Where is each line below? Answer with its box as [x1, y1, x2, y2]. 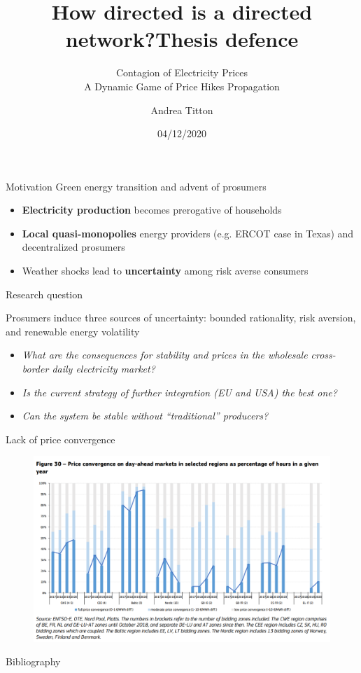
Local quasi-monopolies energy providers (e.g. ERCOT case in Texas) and [22, 226, 354, 240]
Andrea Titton [150, 102, 213, 117]
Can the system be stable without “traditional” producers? [22, 408, 269, 423]
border [22, 361, 49, 376]
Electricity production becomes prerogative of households [22, 202, 282, 217]
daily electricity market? [52, 361, 155, 376]
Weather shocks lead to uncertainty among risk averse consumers [22, 263, 309, 278]
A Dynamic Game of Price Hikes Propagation [84, 78, 280, 93]
